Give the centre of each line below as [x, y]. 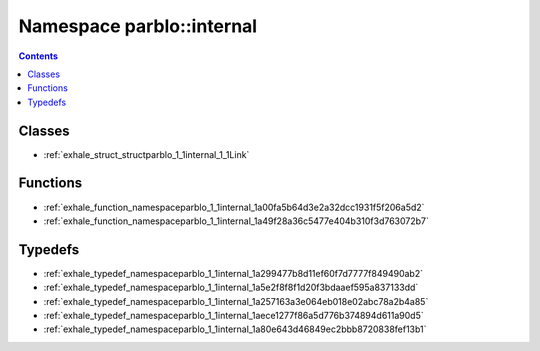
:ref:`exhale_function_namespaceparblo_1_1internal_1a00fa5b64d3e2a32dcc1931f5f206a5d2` [234, 207]
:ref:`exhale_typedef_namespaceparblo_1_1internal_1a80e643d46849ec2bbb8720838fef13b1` [235, 329]
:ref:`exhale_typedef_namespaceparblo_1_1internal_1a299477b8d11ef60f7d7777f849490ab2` [233, 273]
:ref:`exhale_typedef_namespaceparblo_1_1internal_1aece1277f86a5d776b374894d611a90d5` [233, 315]
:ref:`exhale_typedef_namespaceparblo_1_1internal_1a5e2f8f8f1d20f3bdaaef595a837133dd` [231, 287]
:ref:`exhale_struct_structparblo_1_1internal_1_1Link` [146, 154]
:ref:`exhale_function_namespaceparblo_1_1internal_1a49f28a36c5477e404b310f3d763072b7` [236, 221]
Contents [38, 56]
